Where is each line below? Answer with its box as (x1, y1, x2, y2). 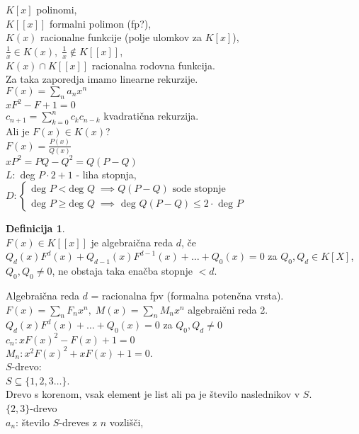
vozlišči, (109, 414, 144, 429)
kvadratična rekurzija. (103, 108, 199, 123)
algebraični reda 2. (188, 302, 268, 316)
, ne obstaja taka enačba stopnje (52, 263, 193, 278)
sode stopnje (172, 183, 226, 194)
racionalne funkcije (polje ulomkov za (40, 30, 202, 45)
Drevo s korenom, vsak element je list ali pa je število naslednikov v (6, 387, 300, 401)
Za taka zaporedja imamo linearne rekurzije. (6, 72, 198, 86)
